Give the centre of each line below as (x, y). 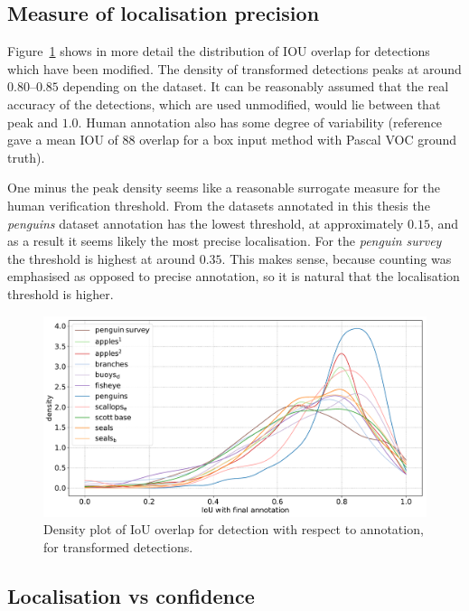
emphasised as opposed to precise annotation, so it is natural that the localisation (234, 276)
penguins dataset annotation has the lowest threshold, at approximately (206, 223)
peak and (33, 122)
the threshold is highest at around (101, 258)
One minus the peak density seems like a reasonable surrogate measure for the (224, 188)
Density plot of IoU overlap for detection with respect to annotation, (234, 529)
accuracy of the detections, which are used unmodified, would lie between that (224, 103)
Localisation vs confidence (131, 595)
